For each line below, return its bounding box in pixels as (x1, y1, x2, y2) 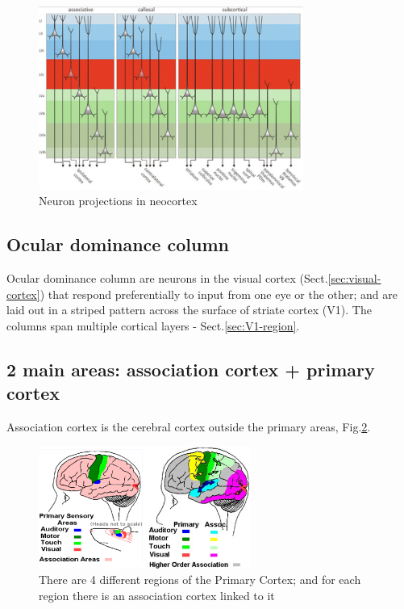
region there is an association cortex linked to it (39, 587, 275, 604)
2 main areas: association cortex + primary (6, 356, 375, 381)
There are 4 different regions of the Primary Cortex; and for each (39, 571, 361, 588)
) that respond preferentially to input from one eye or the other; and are (40, 285, 398, 302)
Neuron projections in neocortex (39, 192, 198, 209)
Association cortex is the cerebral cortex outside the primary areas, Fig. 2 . (6, 418, 371, 435)
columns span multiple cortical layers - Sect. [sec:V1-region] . (6, 317, 300, 334)
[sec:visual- (327, 270, 381, 287)
